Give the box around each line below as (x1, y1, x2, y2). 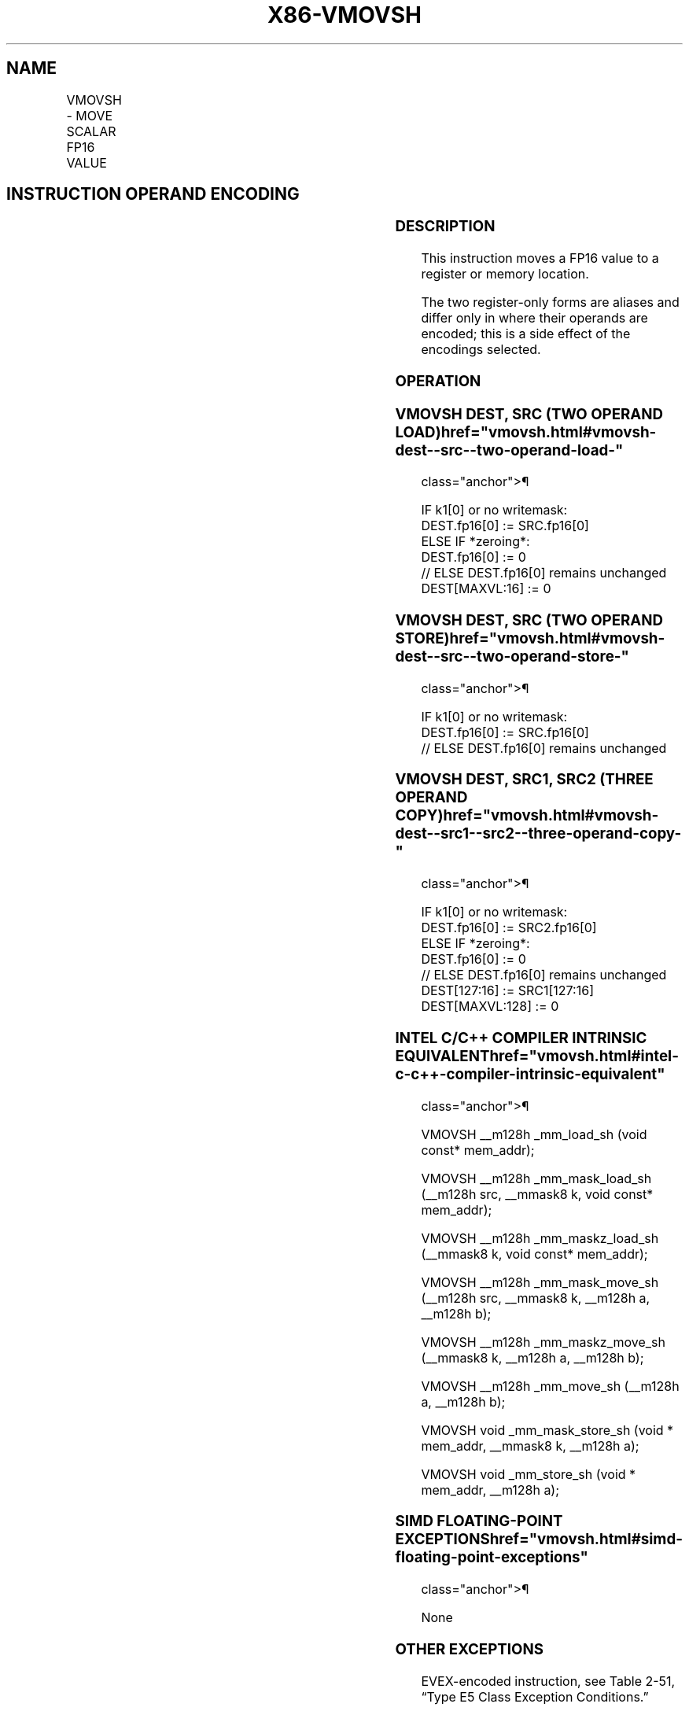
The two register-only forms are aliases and (421, 294, 680, 311)
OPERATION (395, 371, 481, 390)
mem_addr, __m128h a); (421, 1481, 560, 1498)
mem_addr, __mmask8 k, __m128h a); (421, 1437, 639, 1454)
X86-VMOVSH (267, 2, 422, 28)
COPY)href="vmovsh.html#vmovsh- (395, 806, 659, 825)
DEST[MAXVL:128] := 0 (421, 998, 559, 1015)
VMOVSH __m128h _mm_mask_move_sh (421, 1274, 659, 1290)
